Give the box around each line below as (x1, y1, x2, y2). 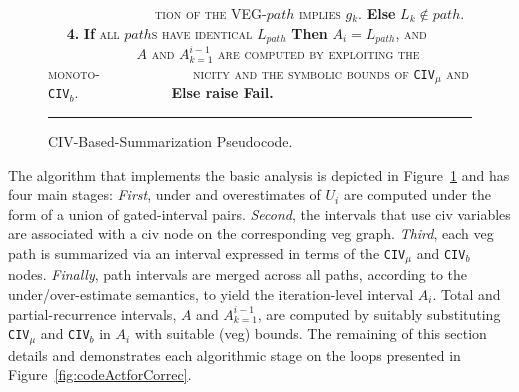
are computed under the (343, 184, 492, 205)
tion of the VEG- (155, 3, 267, 23)
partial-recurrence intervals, (8, 303, 177, 324)
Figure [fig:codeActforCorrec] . (8, 364, 192, 385)
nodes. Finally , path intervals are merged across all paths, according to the (8, 264, 468, 285)
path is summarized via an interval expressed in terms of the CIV (8, 242, 406, 263)
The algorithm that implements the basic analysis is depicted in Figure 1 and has (8, 164, 510, 185)
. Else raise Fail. (74, 82, 274, 103)
